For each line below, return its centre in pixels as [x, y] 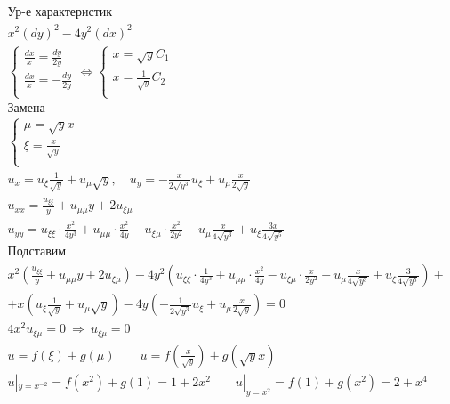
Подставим [37, 252]
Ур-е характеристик [60, 13]
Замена [26, 109]
